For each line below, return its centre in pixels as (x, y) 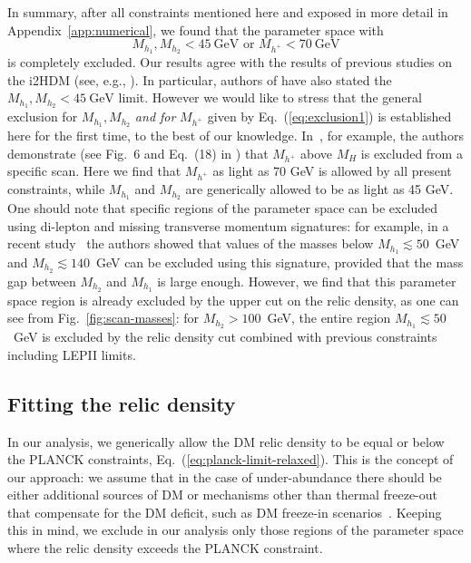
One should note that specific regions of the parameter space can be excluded (223, 207)
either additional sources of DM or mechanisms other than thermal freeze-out (222, 495)
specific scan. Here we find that (94, 171)
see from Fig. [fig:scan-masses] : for (103, 318)
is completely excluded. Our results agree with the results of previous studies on (230, 62)
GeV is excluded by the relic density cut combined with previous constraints (225, 337)
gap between (42, 281)
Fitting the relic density (122, 403)
